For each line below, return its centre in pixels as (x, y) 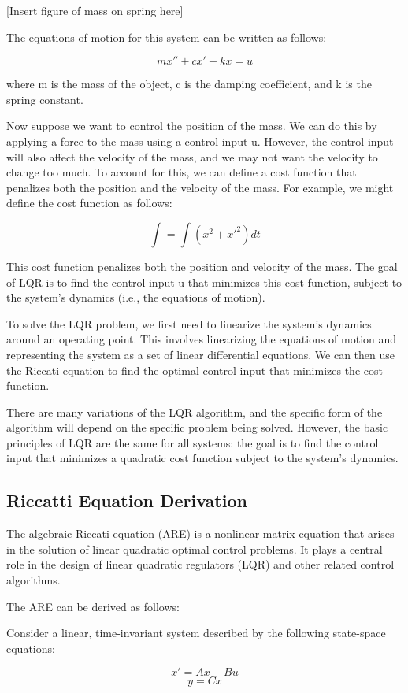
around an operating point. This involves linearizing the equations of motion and (202, 339)
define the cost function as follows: (89, 203)
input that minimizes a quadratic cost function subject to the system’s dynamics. (202, 458)
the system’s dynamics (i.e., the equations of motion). (136, 297)
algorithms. (33, 580)
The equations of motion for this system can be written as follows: (167, 37)
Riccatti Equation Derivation (127, 500)
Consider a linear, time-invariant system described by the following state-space (196, 633)
